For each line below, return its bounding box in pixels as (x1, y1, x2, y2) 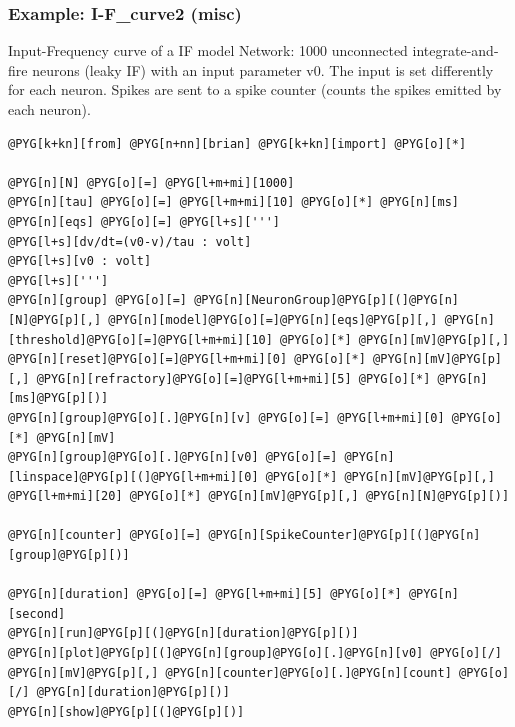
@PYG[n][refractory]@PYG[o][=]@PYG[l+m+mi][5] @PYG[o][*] (36, 371, 431, 386)
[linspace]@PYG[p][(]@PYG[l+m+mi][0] (8, 469, 259, 484)
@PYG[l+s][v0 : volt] (8, 254, 152, 269)
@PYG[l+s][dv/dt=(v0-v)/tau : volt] (8, 234, 252, 249)
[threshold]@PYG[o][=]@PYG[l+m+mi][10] (8, 332, 273, 347)
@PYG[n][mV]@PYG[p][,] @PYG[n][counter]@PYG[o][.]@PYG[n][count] (8, 665, 452, 680)
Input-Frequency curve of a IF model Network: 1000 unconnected (8, 40, 408, 61)
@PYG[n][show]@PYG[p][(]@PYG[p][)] (8, 704, 245, 719)
